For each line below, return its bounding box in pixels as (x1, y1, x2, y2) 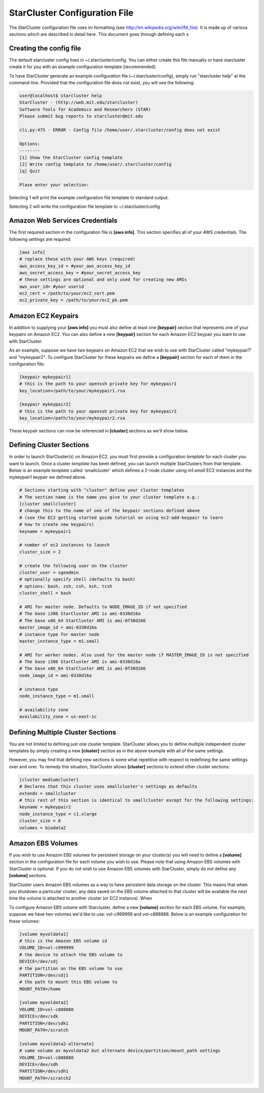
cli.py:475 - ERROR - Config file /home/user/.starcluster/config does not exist (19, 127, 221, 132)
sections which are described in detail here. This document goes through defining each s (9, 31, 189, 37)
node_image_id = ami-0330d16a (19, 672, 92, 678)
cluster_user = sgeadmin (19, 569, 79, 575)
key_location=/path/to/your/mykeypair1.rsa (19, 388, 126, 393)
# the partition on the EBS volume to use (19, 966, 123, 971)
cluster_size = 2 (19, 549, 61, 555)
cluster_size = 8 (19, 818, 61, 824)
